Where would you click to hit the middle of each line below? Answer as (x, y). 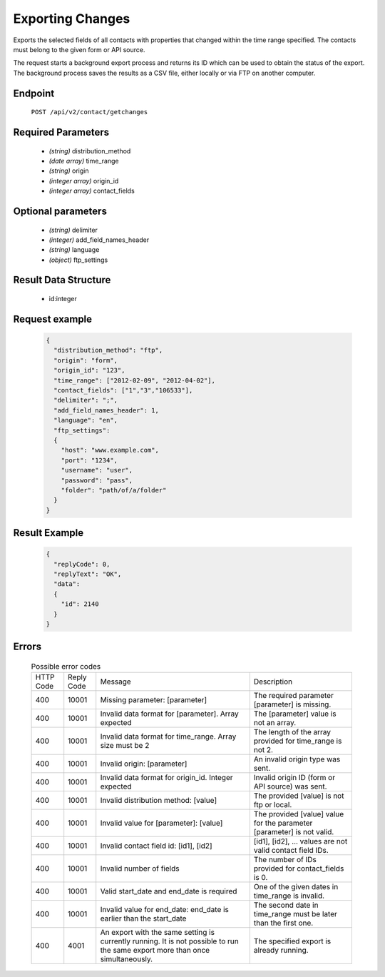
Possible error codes (66, 667)
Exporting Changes (72, 19)
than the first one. (283, 923)
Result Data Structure (62, 280)
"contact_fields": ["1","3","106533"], (123, 390)
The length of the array (292, 732)
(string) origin (69, 171)
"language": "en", (86, 420)
